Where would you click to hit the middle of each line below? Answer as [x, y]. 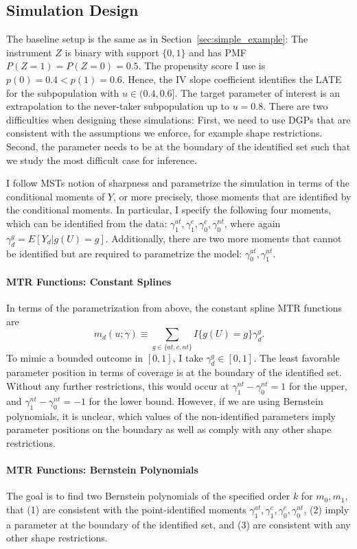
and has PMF [218, 52]
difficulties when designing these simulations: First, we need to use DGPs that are [178, 119]
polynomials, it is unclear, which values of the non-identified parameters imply [171, 416]
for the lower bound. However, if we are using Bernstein [206, 400]
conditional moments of [56, 196]
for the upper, [318, 386]
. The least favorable [297, 357]
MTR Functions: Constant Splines [89, 281]
